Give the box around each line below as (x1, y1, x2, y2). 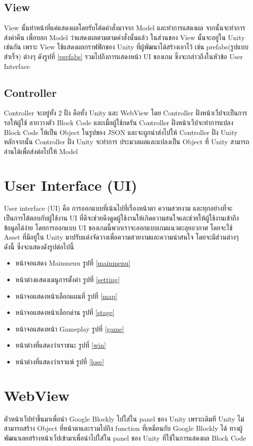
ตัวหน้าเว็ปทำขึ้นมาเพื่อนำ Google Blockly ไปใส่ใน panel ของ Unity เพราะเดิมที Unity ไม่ (4, 413, 244, 424)
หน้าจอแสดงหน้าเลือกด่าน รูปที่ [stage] (15, 307, 115, 317)
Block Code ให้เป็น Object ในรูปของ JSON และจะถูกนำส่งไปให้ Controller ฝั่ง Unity (4, 127, 238, 137)
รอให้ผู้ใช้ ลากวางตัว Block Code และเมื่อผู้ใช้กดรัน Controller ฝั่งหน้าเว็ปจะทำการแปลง (4, 117, 234, 127)
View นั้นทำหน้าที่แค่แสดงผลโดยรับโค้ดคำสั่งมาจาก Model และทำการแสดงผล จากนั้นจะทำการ (4, 22, 245, 33)
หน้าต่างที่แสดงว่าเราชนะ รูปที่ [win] (15, 340, 106, 350)
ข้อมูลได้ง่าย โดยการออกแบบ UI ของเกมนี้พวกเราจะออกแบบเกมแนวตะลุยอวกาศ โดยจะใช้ (4, 222, 233, 232)
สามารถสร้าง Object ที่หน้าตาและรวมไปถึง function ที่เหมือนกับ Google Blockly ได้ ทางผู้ (4, 423, 243, 433)
